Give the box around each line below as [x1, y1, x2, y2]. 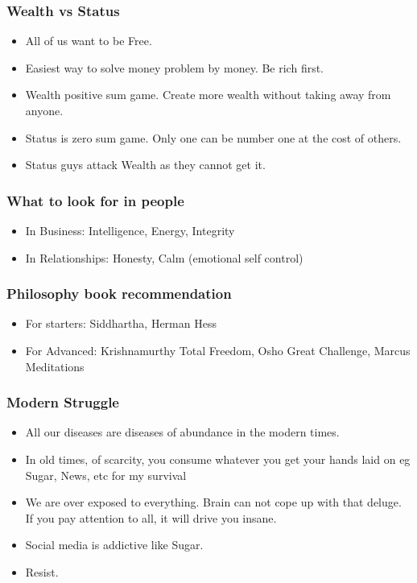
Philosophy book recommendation [6, 283, 232, 304]
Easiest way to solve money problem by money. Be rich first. [25, 59, 324, 76]
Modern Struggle [6, 392, 119, 412]
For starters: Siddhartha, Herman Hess [25, 315, 217, 332]
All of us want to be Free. [25, 32, 152, 49]
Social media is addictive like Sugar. [25, 536, 204, 553]
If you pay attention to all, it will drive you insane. [25, 509, 277, 526]
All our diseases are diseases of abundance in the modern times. [25, 424, 340, 440]
